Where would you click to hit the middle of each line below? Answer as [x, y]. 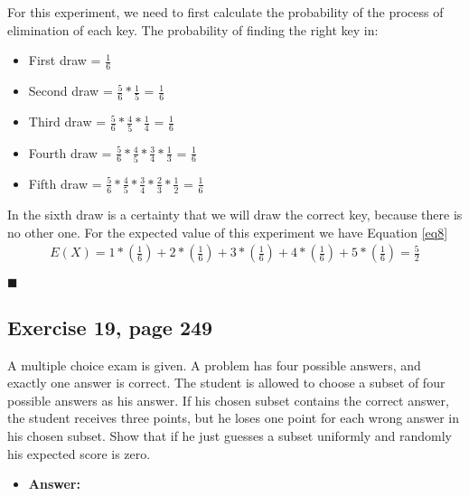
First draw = [65, 60]
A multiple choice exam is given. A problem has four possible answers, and [214, 365]
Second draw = [70, 91]
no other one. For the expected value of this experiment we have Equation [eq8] [228, 232]
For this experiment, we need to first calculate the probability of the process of [225, 12]
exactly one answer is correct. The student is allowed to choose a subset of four [226, 383]
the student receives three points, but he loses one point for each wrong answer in [233, 418]
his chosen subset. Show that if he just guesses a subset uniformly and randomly [230, 436]
